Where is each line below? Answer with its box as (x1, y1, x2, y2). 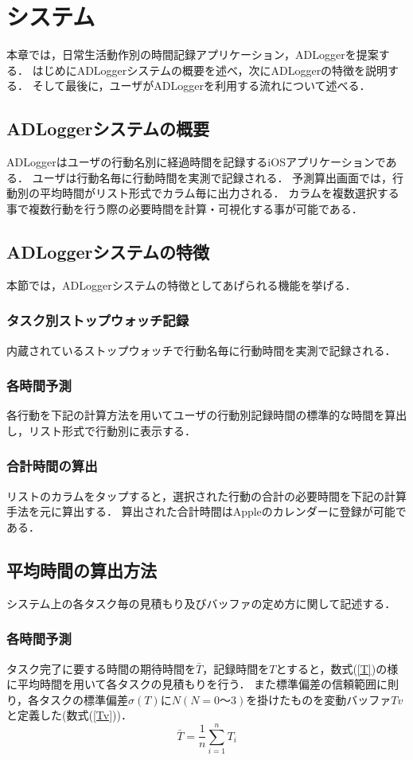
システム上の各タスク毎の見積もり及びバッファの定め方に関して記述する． (6, 594, 396, 611)
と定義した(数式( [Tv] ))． (6, 707, 132, 723)
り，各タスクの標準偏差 (6, 691, 129, 707)
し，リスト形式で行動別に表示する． (6, 422, 196, 438)
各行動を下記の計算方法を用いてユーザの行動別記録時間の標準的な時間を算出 (6, 407, 407, 423)
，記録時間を (202, 660, 270, 676)
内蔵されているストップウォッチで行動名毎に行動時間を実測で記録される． (6, 341, 396, 358)
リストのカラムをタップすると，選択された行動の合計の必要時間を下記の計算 (6, 487, 407, 504)
